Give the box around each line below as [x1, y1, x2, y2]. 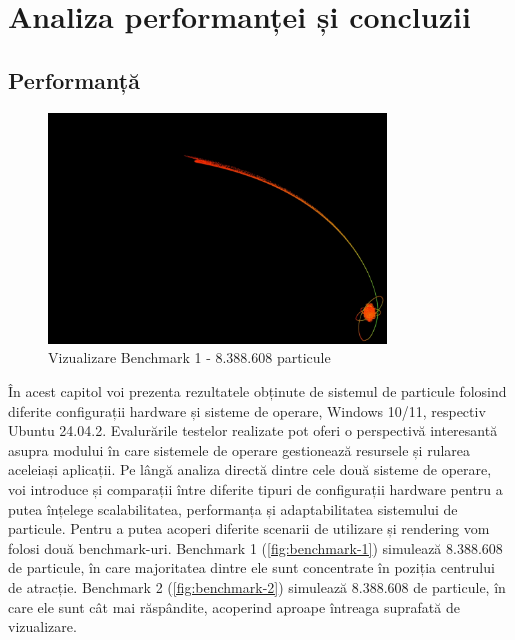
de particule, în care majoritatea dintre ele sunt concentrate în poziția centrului [8, 557, 495, 578]
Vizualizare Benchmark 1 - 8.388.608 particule [48, 347, 331, 368]
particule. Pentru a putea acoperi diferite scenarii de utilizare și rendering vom [8, 518, 490, 539]
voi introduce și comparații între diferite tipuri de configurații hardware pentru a [8, 478, 503, 499]
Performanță [8, 64, 140, 95]
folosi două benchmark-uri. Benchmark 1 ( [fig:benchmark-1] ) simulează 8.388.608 [8, 537, 503, 558]
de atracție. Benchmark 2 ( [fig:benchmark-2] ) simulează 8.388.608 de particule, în [8, 576, 506, 597]
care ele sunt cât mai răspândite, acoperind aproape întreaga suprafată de [8, 596, 460, 617]
